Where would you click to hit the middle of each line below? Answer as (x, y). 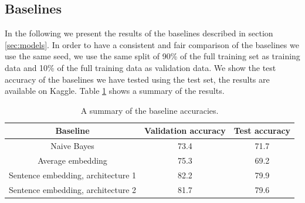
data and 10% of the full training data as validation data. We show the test (140, 67)
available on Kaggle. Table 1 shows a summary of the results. (115, 91)
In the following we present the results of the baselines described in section (139, 33)
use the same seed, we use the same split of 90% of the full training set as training (152, 56)
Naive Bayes (72, 146)
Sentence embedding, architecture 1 (73, 175)
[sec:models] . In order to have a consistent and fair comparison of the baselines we (152, 44)
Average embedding (72, 160)
